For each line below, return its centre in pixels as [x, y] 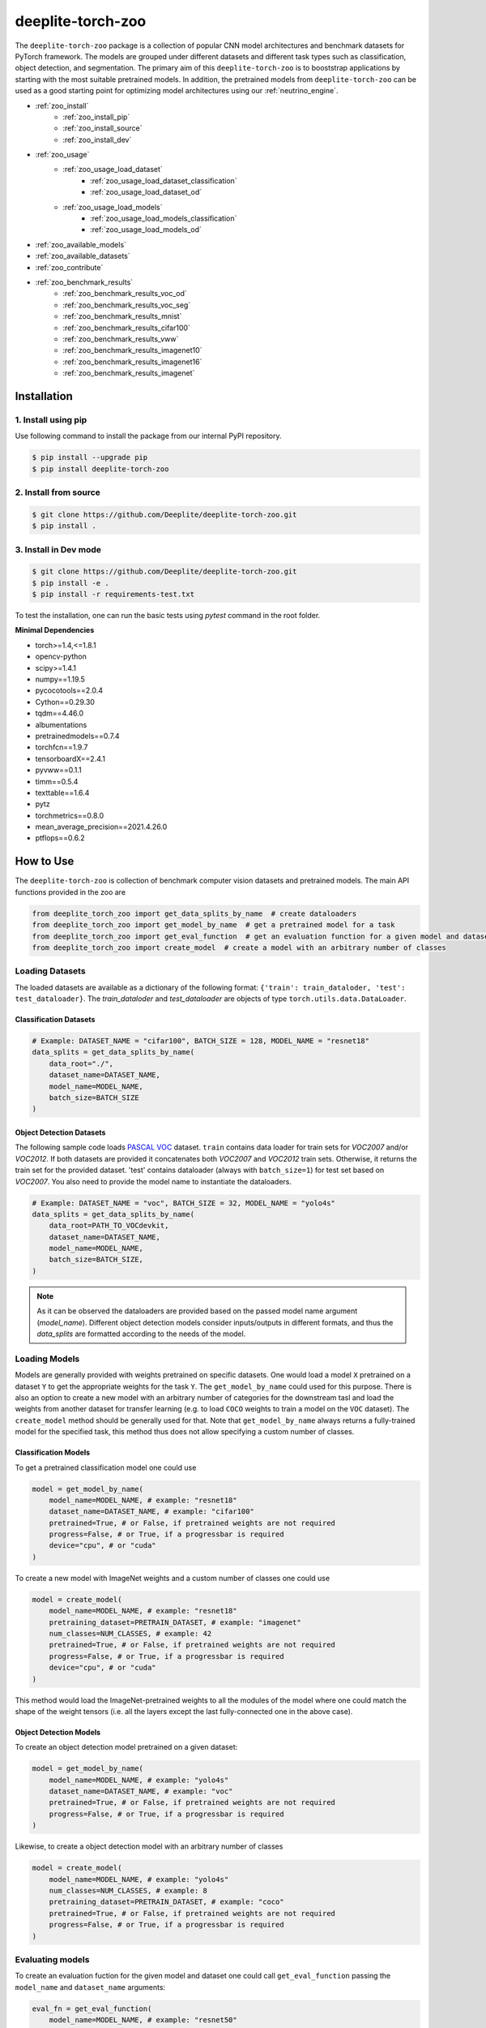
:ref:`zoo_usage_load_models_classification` [164, 218]
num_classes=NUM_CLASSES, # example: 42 [130, 1633]
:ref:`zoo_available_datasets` [83, 256]
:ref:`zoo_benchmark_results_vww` [121, 339]
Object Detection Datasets [60, 1132]
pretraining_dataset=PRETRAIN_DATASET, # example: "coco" [166, 1902]
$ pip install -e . [70, 583]
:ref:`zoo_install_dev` [97, 140]
